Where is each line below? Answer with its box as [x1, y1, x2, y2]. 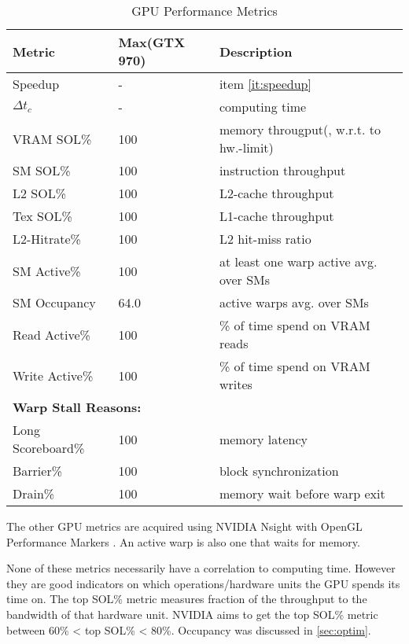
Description [219, 42, 293, 61]
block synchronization [219, 462, 339, 480]
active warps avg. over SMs [219, 293, 369, 311]
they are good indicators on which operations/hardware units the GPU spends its [6, 575, 400, 591]
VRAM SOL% [13, 129, 92, 148]
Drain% [13, 484, 55, 502]
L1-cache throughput [219, 207, 334, 225]
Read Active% [13, 325, 90, 344]
